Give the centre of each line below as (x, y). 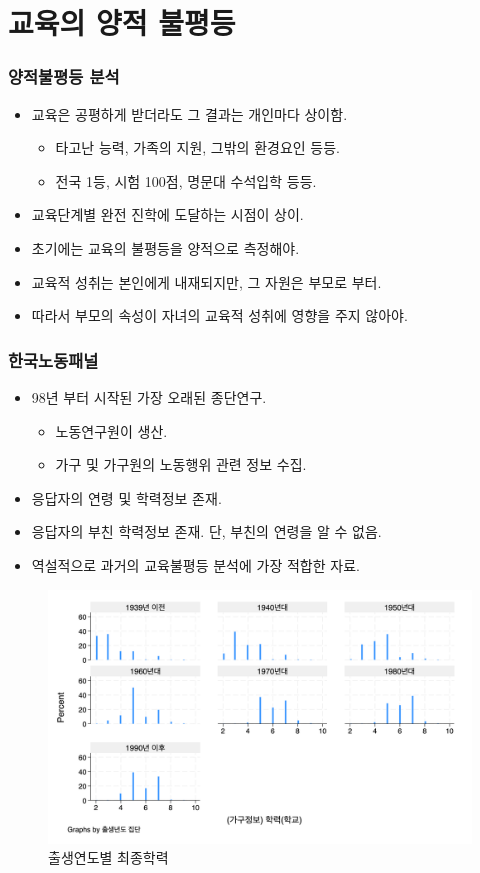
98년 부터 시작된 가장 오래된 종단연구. (149, 396)
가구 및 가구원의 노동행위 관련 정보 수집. (181, 464)
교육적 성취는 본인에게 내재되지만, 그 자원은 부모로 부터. (206, 281)
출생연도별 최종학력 (108, 857)
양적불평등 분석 (64, 76)
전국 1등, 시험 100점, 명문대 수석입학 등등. (186, 180)
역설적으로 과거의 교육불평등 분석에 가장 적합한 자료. (195, 564)
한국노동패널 (53, 359)
